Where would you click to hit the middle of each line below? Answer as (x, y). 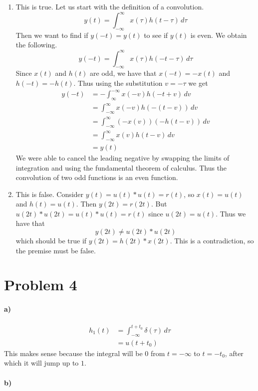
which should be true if (51, 241)
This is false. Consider (50, 194)
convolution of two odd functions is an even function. (97, 177)
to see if (156, 35)
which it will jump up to (41, 363)
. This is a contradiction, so (212, 241)
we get (198, 83)
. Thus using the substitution (118, 83)
